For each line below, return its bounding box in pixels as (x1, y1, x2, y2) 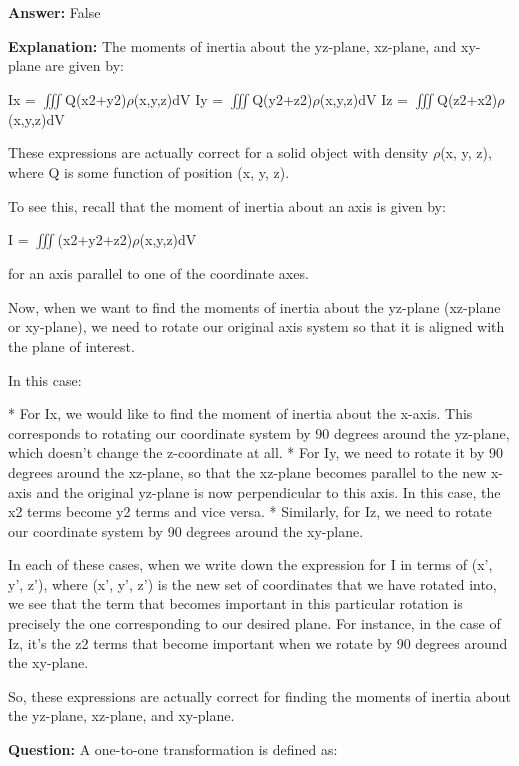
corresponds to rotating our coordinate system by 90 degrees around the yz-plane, (8, 422, 510, 443)
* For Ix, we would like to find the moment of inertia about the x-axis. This (8, 403, 473, 424)
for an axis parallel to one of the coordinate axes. (8, 263, 309, 284)
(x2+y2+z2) (57, 229, 133, 250)
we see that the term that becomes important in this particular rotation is (8, 593, 463, 614)
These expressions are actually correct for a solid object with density (8, 142, 429, 163)
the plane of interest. (8, 335, 135, 356)
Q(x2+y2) (65, 88, 127, 109)
